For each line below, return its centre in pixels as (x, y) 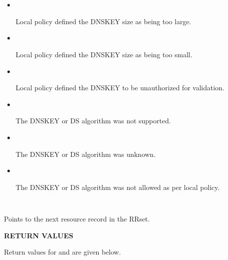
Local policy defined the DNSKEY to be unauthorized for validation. (120, 88)
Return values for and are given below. (62, 252)
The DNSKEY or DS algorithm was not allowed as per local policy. (117, 187)
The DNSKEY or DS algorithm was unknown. (86, 154)
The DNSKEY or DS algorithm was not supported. (93, 121)
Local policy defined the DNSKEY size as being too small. (104, 54)
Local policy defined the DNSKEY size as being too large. (103, 21)
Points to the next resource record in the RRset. (77, 219)
